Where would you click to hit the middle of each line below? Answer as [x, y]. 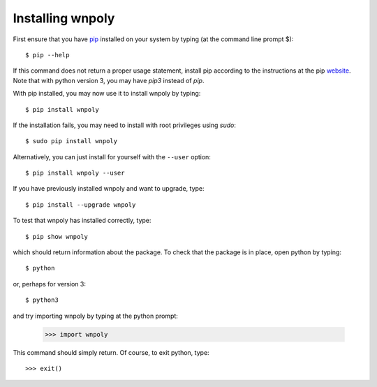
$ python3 [42, 300]
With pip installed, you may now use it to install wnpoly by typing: [107, 94]
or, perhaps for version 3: [50, 284]
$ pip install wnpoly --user [75, 173]
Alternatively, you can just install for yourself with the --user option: [112, 156]
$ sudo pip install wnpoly [72, 141]
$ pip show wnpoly [57, 236]
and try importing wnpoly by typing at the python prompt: [95, 316]
